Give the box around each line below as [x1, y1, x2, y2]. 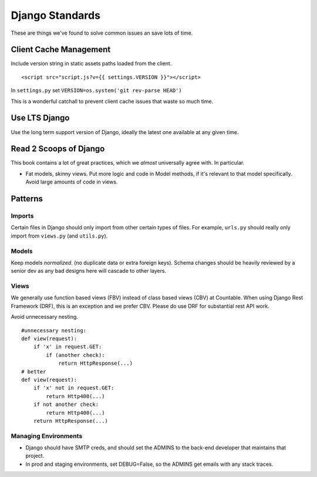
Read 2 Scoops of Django [11, 144, 105, 154]
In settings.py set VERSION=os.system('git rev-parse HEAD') [11, 87, 182, 94]
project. [25, 452, 45, 459]
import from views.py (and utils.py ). [11, 232, 108, 239]
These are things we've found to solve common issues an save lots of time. [11, 29, 193, 36]
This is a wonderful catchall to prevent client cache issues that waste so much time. [11, 98, 214, 105]
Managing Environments [11, 432, 83, 440]
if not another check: [33, 401, 99, 408]
